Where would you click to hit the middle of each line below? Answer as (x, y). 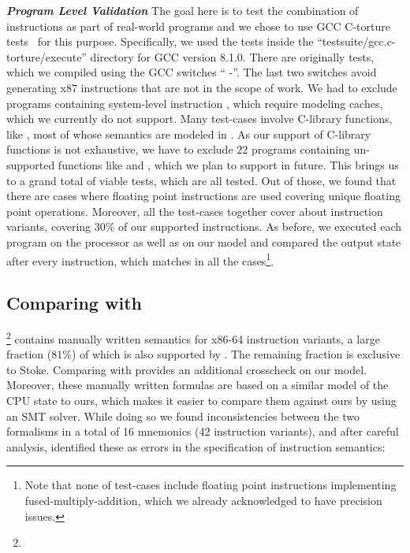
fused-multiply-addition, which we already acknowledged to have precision (203, 500)
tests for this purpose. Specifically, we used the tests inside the (160, 41)
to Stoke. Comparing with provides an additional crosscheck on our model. (186, 369)
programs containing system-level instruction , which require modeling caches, (195, 103)
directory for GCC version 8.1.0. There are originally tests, (232, 56)
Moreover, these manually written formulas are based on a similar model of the (198, 385)
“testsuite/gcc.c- (356, 41)
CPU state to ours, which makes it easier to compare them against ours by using (201, 400)
